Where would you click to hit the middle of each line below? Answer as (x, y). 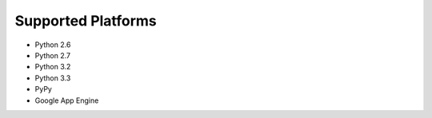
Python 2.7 (53, 55)
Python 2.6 (53, 45)
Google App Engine (67, 100)
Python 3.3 (53, 78)
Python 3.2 (53, 67)
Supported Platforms (86, 21)
